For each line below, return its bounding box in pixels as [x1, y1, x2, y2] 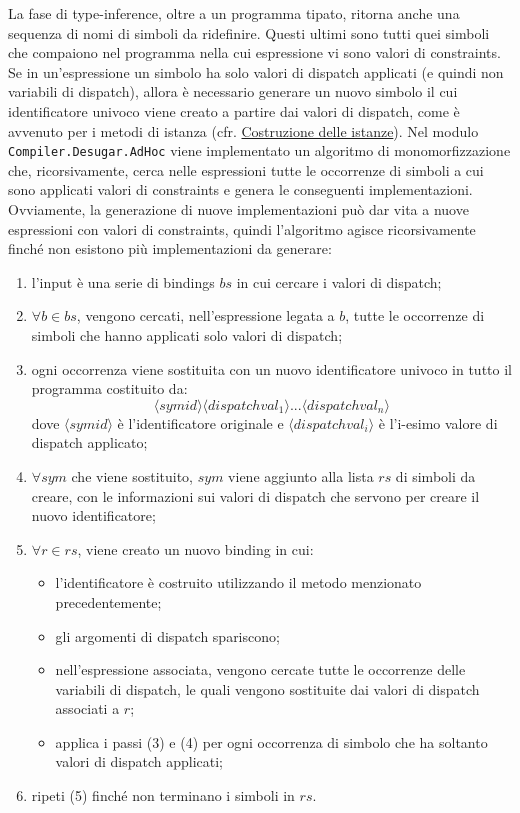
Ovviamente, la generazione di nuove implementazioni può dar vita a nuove [8, 199, 469, 219]
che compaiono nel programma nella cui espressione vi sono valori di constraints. [8, 42, 501, 63]
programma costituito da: [31, 378, 188, 399]
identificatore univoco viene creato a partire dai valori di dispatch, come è [8, 100, 460, 121]
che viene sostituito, [71, 465, 194, 486]
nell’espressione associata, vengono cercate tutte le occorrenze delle [55, 659, 466, 680]
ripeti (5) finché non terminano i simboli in [31, 785, 295, 806]
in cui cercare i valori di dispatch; [236, 271, 442, 292]
